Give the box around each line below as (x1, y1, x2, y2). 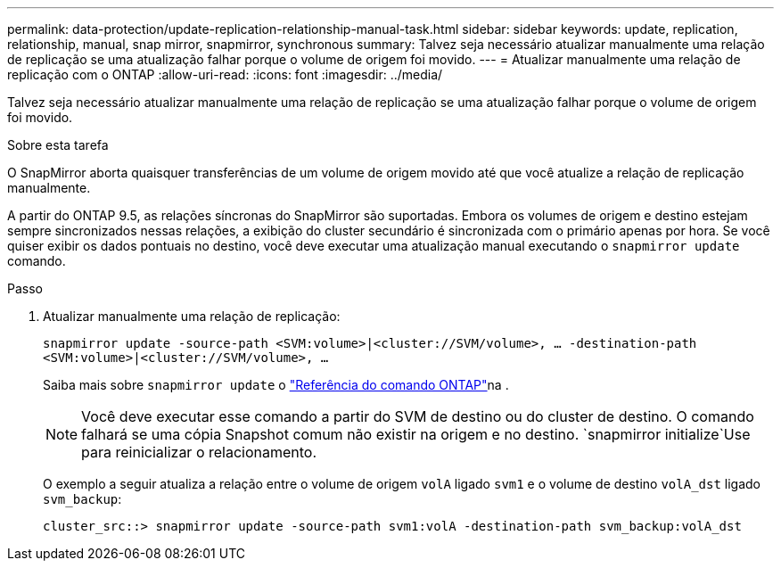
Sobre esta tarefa (7, 137, 109, 152)
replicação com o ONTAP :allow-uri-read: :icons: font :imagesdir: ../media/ (7, 67, 443, 82)
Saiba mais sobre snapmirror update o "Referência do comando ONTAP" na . (43, 377, 509, 392)
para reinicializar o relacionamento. (81, 443, 317, 461)
